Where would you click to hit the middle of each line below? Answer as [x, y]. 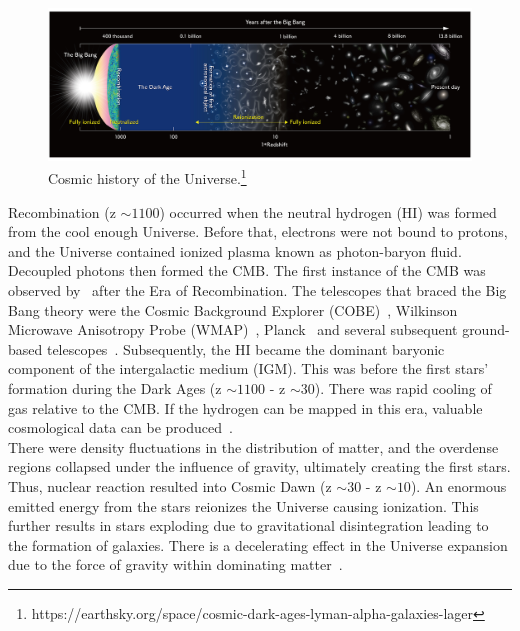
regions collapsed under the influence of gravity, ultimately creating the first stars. [259, 466]
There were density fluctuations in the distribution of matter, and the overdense [253, 446]
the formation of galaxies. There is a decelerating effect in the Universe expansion [258, 544]
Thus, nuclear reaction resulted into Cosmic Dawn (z [170, 485]
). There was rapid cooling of [403, 387]
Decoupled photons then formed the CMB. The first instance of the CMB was [247, 270]
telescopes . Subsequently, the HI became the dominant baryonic [245, 348]
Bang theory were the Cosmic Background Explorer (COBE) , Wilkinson [233, 309]
